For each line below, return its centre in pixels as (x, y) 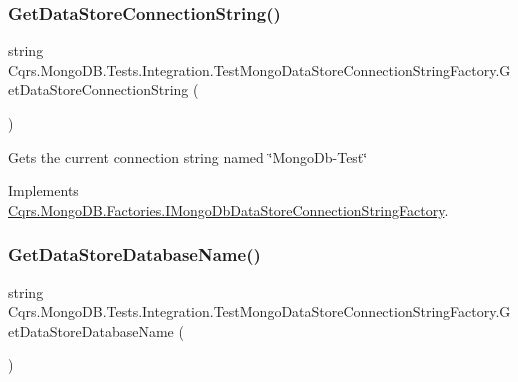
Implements (43, 190)
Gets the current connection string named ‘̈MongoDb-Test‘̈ (188, 156)
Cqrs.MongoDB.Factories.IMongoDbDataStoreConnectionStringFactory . (228, 209)
